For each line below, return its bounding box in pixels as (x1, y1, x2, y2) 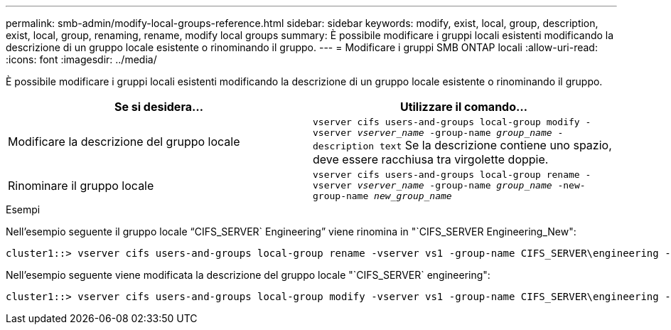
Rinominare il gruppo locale (8, 178, 154, 193)
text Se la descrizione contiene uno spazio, (379, 138, 612, 152)
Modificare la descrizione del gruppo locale (8, 134, 240, 149)
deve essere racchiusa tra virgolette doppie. (313, 152, 549, 166)
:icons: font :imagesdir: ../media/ (6, 53, 157, 65)
